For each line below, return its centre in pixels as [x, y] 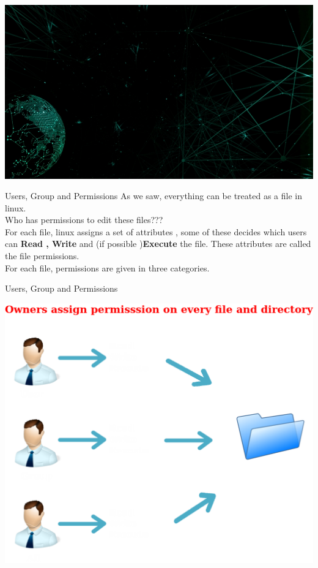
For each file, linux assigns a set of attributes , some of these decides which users [156, 231]
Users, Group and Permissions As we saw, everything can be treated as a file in [154, 196]
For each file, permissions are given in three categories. [107, 267]
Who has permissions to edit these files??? [84, 220]
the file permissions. [42, 256]
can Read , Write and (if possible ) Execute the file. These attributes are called [158, 244]
